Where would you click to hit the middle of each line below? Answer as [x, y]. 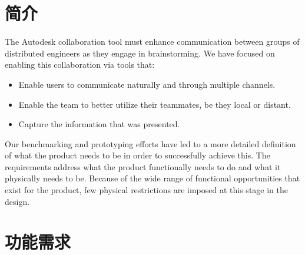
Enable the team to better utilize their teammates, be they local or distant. [155, 104]
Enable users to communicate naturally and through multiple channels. [147, 84]
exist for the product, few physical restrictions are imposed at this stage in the [146, 190]
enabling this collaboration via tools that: [80, 64]
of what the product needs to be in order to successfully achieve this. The [137, 155]
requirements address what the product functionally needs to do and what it [143, 166]
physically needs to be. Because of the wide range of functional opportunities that [152, 178]
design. [17, 201]
